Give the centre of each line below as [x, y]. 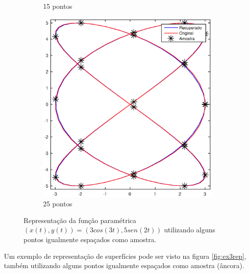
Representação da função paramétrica [80, 220]
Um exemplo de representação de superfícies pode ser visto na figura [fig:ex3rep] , [125, 256]
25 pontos [58, 204]
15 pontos [58, 6]
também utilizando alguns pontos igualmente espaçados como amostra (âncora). [124, 265]
